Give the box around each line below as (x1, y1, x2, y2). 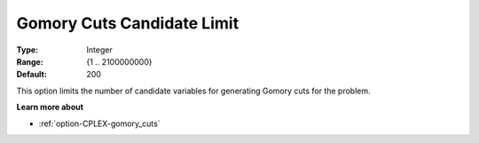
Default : (16, 69, 48, 80)
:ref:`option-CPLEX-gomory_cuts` (38, 118, 161, 129)
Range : (16, 56, 43, 67)
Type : (16, 44, 39, 55)
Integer (86, 44, 113, 55)
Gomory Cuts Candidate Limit (16, 13, 239, 33)
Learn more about (16, 102, 84, 113)
